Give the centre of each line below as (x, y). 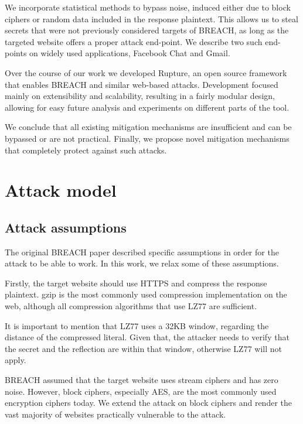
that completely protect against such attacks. (86, 150)
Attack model (61, 190)
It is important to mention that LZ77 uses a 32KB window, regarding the (137, 325)
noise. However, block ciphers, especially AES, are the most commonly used (141, 391)
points (16, 53)
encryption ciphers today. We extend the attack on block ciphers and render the (148, 403)
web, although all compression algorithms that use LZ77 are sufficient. (131, 306)
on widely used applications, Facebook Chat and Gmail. (130, 53)
